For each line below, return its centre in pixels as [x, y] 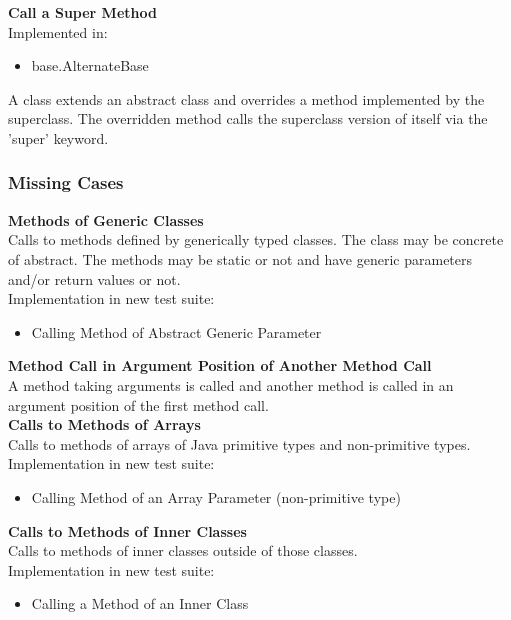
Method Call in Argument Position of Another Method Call [220, 365]
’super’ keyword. [58, 137]
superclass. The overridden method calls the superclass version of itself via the [248, 118]
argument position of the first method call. [138, 404]
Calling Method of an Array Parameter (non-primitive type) [216, 496]
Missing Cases [66, 182]
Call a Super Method [82, 12]
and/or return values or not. [94, 278]
